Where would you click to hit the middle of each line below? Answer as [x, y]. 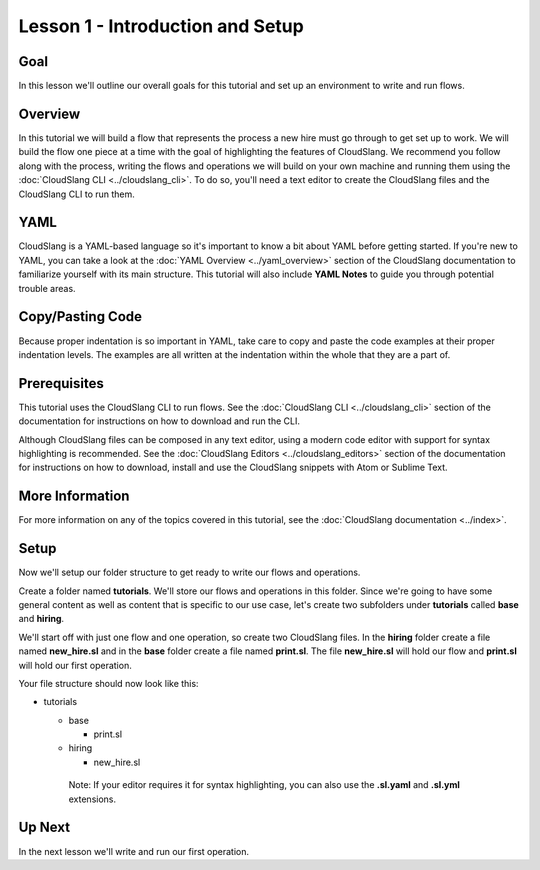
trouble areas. [47, 288]
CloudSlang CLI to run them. [76, 194]
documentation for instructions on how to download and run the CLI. [159, 421]
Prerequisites [61, 383]
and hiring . [41, 619]
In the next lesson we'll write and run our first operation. [134, 851]
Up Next [44, 827]
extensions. [92, 799]
